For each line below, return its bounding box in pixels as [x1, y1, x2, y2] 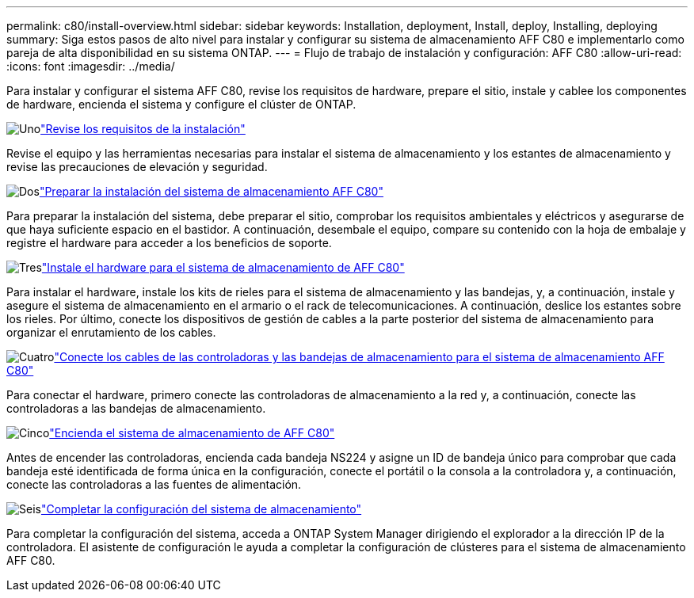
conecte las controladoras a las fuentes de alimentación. [6, 478, 302, 491]
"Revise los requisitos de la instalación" [40, 122, 246, 135]
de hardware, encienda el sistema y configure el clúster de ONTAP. [6, 97, 357, 111]
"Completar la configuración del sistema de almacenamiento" [40, 502, 362, 516]
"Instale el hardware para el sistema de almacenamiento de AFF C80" [41, 261, 405, 274]
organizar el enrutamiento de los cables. [6, 326, 216, 339]
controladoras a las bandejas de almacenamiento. [6, 402, 266, 415]
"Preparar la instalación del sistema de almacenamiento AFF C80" [39, 185, 383, 198]
